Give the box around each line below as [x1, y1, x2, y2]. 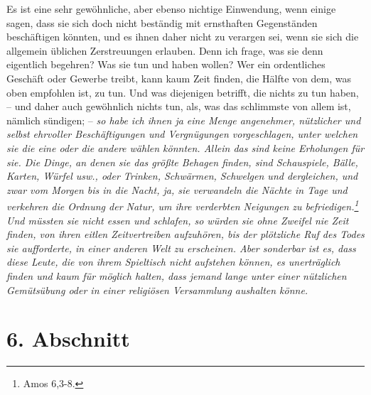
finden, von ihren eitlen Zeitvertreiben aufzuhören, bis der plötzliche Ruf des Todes [6, 227, 365, 242]
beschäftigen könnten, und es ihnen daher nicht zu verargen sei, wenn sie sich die [6, 29, 359, 44]
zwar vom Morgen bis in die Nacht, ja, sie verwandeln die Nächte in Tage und [6, 182, 348, 197]
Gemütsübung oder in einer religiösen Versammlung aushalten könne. [6, 282, 308, 297]
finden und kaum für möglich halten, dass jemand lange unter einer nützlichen [6, 268, 347, 283]
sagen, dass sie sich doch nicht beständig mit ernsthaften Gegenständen [6, 15, 318, 30]
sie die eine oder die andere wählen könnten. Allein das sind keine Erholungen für [6, 140, 365, 155]
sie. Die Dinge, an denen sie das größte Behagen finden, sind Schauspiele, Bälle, [6, 154, 358, 169]
